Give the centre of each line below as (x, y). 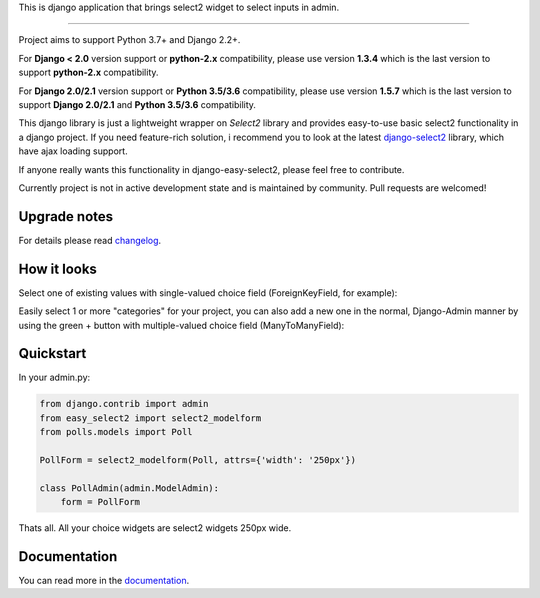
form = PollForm (100, 502)
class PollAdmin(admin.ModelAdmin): (129, 488)
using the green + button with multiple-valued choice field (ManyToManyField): (181, 325)
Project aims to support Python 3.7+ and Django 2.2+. (129, 40)
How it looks (57, 268)
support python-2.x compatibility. (88, 72)
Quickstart (52, 353)
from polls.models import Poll (116, 432)
